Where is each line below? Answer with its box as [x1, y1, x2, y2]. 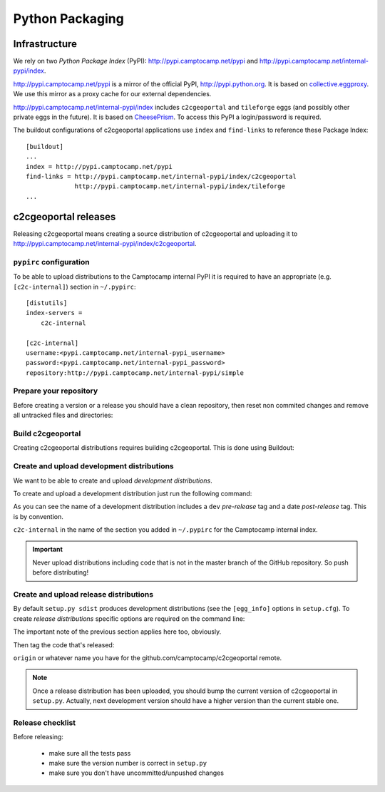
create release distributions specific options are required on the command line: [13, 614, 245, 623]
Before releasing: [13, 733, 64, 741]
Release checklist [13, 717, 76, 727]
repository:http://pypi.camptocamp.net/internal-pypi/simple [26, 369, 244, 377]
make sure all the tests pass [48, 749, 131, 757]
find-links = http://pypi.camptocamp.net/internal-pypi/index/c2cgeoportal [26, 172, 297, 180]
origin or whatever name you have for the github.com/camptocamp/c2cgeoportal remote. [13, 653, 282, 662]
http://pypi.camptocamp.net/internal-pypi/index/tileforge [74, 182, 285, 190]
